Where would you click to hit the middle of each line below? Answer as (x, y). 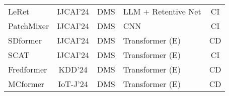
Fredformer (28, 69)
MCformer (26, 84)
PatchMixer (29, 26)
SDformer (25, 40)
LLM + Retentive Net (162, 11)
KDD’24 (73, 69)
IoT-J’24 (73, 84)
